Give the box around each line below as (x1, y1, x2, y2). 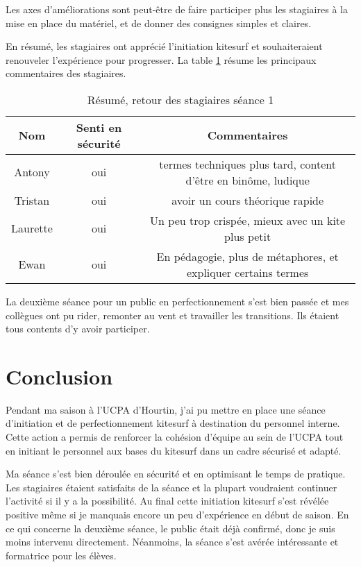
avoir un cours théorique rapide (171, 192, 324, 208)
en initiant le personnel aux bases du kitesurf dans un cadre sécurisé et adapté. (6, 443, 342, 457)
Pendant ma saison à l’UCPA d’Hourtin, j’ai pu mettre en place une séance (6, 402, 326, 416)
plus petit (224, 228, 271, 244)
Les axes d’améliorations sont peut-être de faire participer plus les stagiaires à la (6, 2, 348, 16)
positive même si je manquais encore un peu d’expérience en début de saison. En (6, 507, 349, 522)
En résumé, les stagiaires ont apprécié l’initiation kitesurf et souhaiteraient (6, 39, 323, 53)
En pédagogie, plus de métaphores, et (156, 248, 339, 264)
